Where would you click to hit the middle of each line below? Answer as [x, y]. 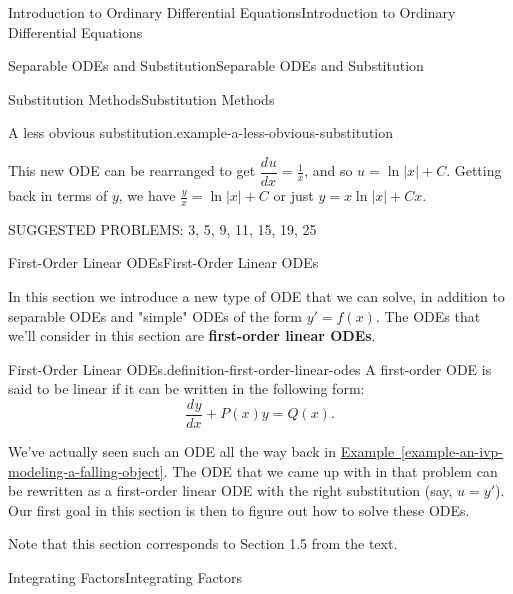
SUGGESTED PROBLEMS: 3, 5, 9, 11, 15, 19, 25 [162, 228]
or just [293, 195]
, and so [328, 170]
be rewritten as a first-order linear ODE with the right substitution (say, [230, 490]
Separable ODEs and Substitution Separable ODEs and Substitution [216, 65]
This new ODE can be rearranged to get [132, 170]
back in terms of [58, 195]
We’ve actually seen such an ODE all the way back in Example [201, 451]
